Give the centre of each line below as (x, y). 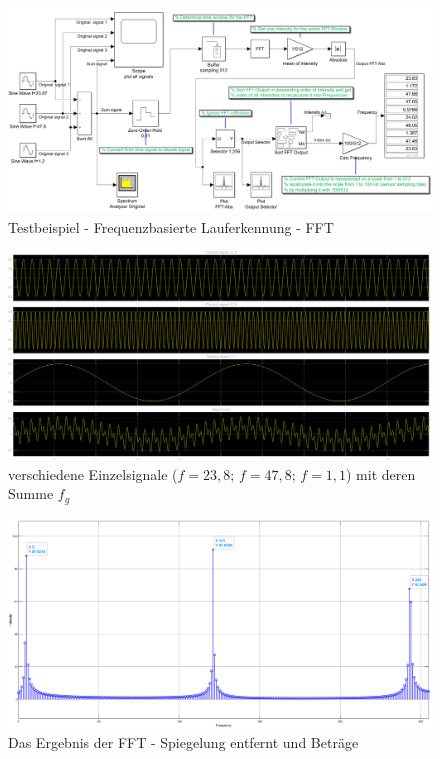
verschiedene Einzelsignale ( (93, 473)
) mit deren (380, 473)
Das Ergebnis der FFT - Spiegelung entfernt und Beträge (183, 741)
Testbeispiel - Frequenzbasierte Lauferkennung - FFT (171, 226)
